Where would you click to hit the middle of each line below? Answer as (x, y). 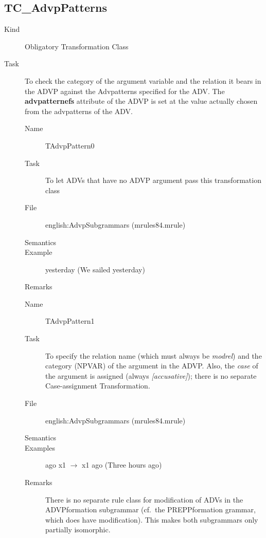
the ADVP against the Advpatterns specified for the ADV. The (125, 91)
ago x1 (56, 465)
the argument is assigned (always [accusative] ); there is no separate (151, 375)
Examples (40, 447)
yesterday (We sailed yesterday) (95, 269)
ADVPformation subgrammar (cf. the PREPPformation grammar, (150, 509)
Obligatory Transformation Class (77, 46)
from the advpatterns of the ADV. (79, 111)
